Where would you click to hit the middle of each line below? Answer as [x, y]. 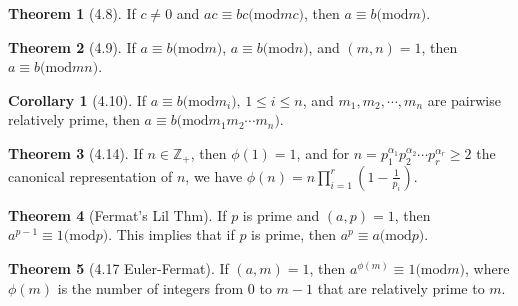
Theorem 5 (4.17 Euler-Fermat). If [118, 267]
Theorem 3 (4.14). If [75, 152]
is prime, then [293, 234]
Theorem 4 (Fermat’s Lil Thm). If [117, 214]
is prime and [281, 214]
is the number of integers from [150, 287]
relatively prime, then [74, 119]
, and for [323, 152]
